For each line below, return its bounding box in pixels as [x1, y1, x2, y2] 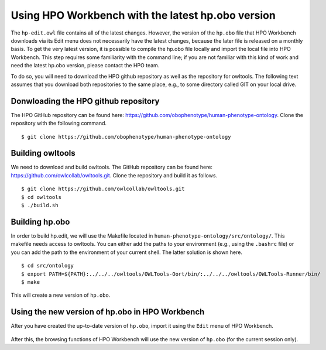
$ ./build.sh [21, 202, 59, 209]
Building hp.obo [11, 217, 70, 227]
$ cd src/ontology [21, 262, 74, 269]
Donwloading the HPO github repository [11, 96, 160, 106]
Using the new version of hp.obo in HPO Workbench [11, 307, 205, 317]
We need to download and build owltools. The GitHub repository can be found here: [11, 164, 213, 171]
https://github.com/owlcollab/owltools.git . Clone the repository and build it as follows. [11, 171, 218, 179]
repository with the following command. [11, 120, 107, 127]
